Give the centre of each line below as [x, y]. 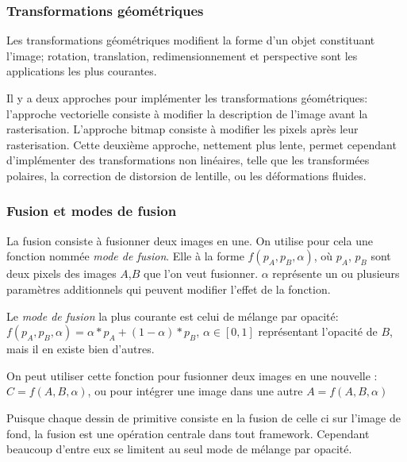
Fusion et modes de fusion [92, 211]
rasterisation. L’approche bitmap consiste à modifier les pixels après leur [182, 129]
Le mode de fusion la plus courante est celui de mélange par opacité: [173, 316]
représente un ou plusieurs [336, 273]
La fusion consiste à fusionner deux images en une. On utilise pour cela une [190, 240]
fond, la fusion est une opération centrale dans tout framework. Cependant [188, 433]
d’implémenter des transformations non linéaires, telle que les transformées [188, 160]
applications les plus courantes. [82, 71]
